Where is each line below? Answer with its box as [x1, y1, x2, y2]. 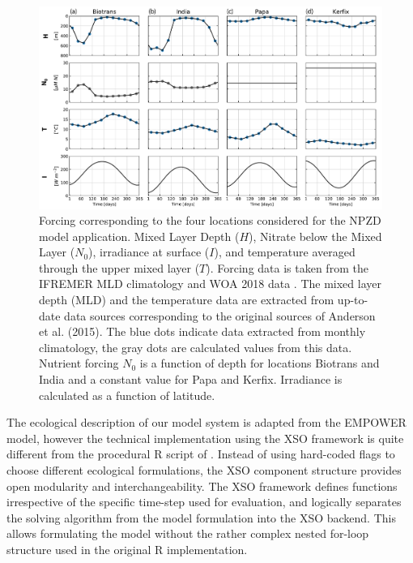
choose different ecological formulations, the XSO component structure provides [6, 462, 402, 478]
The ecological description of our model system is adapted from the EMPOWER [6, 414, 407, 431]
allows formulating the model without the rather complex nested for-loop [6, 525, 369, 542]
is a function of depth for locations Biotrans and [139, 355, 380, 372]
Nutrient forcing [39, 355, 119, 372]
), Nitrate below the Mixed [249, 227, 382, 244]
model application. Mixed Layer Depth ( [39, 227, 240, 244]
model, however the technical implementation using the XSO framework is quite [6, 429, 404, 446]
